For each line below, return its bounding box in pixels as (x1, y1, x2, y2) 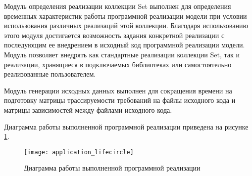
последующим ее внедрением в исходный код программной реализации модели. (4, 40, 245, 50)
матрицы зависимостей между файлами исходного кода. (4, 104, 172, 115)
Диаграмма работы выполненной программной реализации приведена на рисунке (4, 121, 249, 132)
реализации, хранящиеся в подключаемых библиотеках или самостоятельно (4, 59, 232, 69)
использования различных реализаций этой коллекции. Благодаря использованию (4, 20, 248, 31)
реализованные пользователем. (4, 69, 96, 79)
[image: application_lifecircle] (24, 148, 134, 156)
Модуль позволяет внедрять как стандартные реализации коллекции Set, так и (4, 49, 240, 59)
